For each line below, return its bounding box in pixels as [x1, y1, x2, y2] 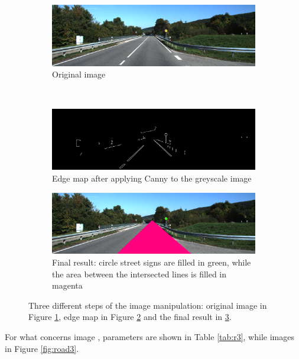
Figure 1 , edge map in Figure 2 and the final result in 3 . [28, 311, 232, 323]
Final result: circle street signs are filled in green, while [52, 255, 251, 268]
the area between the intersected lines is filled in [52, 267, 227, 280]
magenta [52, 279, 83, 292]
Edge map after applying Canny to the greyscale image [52, 172, 252, 184]
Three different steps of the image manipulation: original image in [28, 299, 267, 311]
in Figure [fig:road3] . [5, 342, 79, 354]
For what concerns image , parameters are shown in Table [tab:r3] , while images [5, 330, 294, 342]
